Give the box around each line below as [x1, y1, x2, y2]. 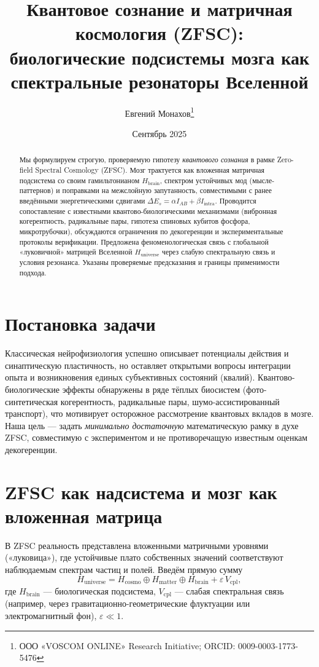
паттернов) [19, 185, 54, 195]
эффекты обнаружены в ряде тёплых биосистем [62, 382, 240, 395]
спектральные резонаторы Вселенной [10, 68, 309, 93]
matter [159, 579, 177, 586]
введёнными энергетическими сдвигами [19, 195, 145, 205]
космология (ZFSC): [75, 20, 244, 45]
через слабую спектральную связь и [161, 247, 275, 257]
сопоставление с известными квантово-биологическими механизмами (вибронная [19, 205, 277, 216]
